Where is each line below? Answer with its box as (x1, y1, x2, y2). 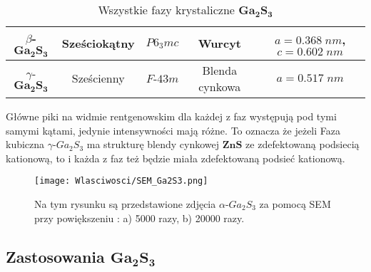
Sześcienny (71, 70, 125, 87)
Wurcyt (198, 35, 241, 52)
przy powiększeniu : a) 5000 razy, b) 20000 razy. (34, 210, 245, 225)
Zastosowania (6, 245, 105, 267)
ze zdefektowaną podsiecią (245, 137, 360, 152)
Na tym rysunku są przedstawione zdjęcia (34, 196, 216, 211)
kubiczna (6, 137, 45, 152)
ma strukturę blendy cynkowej (86, 137, 219, 152)
